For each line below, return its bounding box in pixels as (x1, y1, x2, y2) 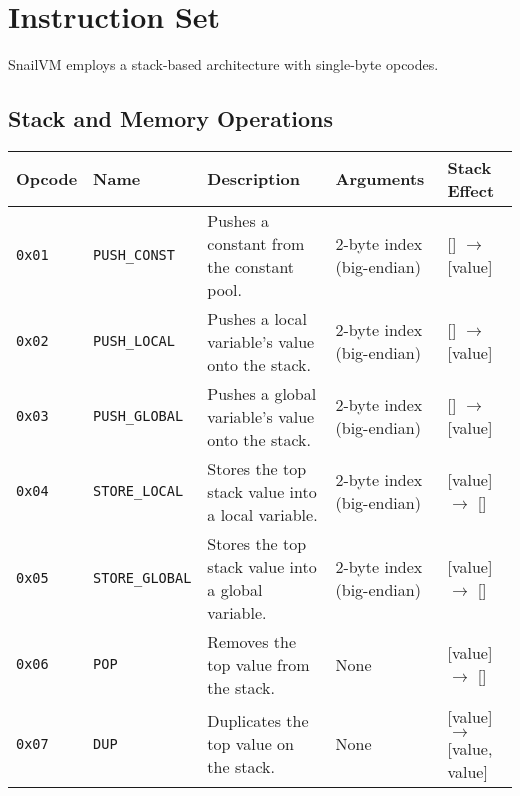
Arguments (335, 167, 425, 191)
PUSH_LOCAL (93, 333, 175, 350)
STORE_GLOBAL (93, 569, 192, 586)
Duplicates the (207, 709, 309, 733)
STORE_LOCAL (93, 483, 184, 500)
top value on (207, 732, 295, 756)
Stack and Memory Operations (8, 103, 334, 134)
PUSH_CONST (93, 246, 175, 263)
